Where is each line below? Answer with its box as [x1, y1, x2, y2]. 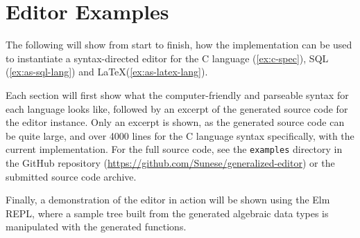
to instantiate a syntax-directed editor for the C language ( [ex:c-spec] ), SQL [6, 51, 329, 65]
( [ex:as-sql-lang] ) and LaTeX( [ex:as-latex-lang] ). [6, 64, 208, 79]
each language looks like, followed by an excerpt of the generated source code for [6, 101, 348, 116]
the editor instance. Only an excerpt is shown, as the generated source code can [6, 115, 345, 129]
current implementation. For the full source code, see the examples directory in [6, 142, 343, 156]
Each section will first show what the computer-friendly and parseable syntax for [6, 87, 349, 102]
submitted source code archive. [6, 169, 137, 183]
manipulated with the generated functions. [6, 219, 187, 234]
